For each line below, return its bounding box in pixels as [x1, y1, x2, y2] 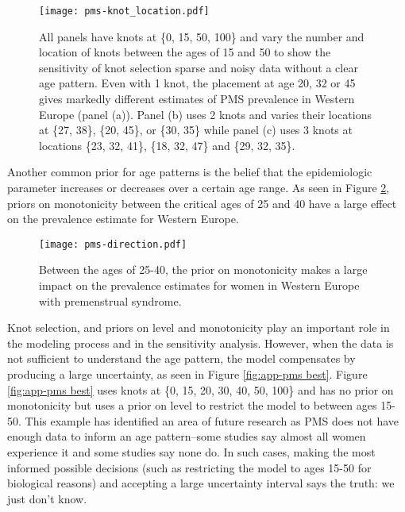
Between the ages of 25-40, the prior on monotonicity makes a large [39, 261, 368, 278]
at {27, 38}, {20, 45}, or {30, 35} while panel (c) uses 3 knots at [39, 121, 353, 138]
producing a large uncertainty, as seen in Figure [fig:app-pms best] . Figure [7, 366, 368, 382]
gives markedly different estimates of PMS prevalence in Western [39, 90, 355, 107]
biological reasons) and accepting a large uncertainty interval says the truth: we [7, 475, 395, 491]
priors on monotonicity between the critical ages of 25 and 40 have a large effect [7, 194, 397, 211]
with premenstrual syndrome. [39, 292, 182, 309]
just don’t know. [7, 490, 87, 506]
